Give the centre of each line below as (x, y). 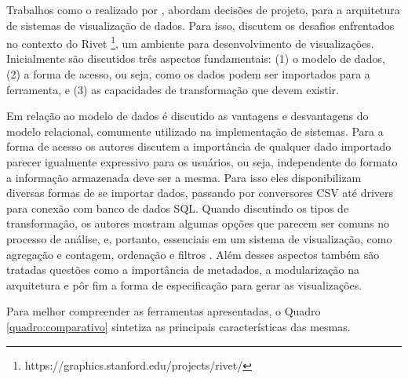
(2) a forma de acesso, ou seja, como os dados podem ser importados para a (188, 74)
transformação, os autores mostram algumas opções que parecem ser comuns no (198, 223)
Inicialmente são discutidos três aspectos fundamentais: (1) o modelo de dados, (196, 58)
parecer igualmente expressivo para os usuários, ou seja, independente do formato (202, 162)
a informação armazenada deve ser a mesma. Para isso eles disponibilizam (184, 177)
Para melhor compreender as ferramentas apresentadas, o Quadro (164, 311)
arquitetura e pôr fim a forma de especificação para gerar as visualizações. (184, 284)
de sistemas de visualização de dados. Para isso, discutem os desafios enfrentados (200, 25)
